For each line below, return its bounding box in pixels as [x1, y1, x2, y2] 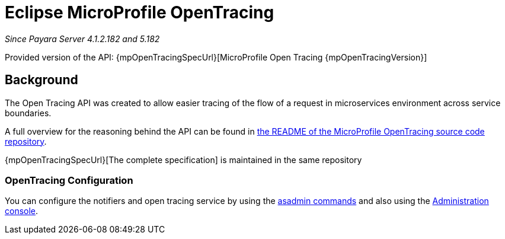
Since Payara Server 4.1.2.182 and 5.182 [5, 33, 160, 44]
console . [5, 206, 39, 216]
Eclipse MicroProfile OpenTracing [5, 2, 274, 23]
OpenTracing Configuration [5, 174, 133, 186]
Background [5, 72, 78, 88]
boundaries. [5, 107, 52, 118]
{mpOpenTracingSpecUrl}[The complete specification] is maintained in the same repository [5, 154, 362, 165]
